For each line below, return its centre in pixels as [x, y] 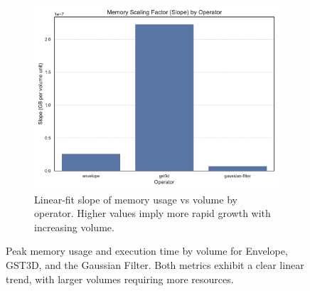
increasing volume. [74, 227]
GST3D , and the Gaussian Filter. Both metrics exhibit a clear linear [155, 264]
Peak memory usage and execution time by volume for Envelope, [147, 251]
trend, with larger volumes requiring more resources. [120, 279]
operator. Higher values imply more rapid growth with [153, 213]
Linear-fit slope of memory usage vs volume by [136, 199]
